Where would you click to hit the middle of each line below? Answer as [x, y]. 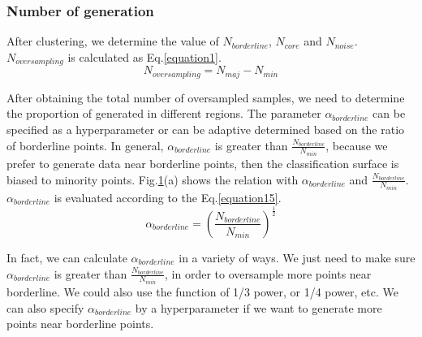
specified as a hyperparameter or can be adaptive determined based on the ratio [206, 129]
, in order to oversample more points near [268, 273]
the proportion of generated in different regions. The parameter [164, 113]
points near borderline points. [80, 324]
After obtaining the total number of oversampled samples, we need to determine [206, 97]
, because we [357, 145]
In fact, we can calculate [67, 257]
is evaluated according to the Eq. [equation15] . [168, 198]
